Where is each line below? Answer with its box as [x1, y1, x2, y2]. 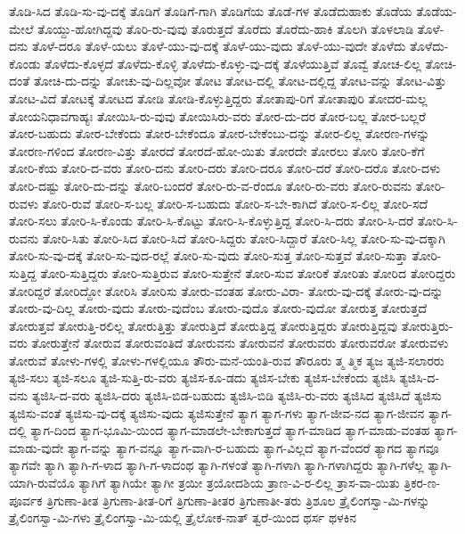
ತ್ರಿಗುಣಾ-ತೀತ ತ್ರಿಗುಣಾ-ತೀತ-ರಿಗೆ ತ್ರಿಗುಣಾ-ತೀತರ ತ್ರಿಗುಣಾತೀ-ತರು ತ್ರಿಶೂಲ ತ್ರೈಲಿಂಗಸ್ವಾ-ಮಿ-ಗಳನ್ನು [46, 490, 430, 509]
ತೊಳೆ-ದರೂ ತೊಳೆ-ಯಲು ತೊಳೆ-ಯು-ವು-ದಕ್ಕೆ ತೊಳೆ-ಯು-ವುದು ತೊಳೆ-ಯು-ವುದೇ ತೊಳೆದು [31, 37, 406, 55]
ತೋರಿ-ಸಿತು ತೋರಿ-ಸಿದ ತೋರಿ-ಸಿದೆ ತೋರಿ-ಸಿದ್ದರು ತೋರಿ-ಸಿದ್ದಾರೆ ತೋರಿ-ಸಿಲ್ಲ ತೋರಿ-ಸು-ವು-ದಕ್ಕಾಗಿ [42, 228, 445, 247]
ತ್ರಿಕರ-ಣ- [404, 473, 441, 492]
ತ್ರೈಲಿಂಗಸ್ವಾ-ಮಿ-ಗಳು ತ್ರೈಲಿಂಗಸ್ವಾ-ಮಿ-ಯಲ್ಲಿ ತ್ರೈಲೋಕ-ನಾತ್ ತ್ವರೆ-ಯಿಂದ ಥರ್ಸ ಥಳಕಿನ [9, 508, 356, 527]
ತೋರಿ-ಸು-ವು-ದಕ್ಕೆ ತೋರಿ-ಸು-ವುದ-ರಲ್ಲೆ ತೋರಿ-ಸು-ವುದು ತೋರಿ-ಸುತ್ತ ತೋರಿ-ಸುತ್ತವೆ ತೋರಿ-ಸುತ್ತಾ [9, 246, 408, 265]
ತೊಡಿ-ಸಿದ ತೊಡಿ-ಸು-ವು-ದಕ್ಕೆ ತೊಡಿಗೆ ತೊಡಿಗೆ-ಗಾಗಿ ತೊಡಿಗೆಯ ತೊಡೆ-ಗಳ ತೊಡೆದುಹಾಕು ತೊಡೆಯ [9, 2, 412, 20]
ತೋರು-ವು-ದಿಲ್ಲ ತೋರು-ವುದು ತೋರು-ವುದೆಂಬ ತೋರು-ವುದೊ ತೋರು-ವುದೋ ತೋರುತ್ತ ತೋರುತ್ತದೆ [9, 299, 428, 317]
